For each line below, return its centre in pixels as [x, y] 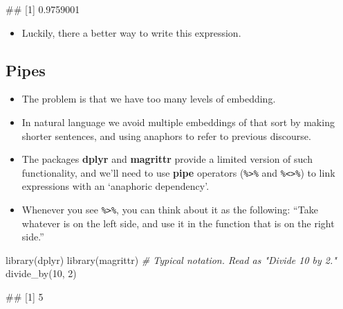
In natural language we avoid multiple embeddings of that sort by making [178, 122]
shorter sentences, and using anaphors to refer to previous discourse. [166, 135]
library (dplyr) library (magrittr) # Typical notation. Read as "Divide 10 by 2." [171, 259]
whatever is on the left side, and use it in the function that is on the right [178, 223]
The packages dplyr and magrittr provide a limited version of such [167, 159]
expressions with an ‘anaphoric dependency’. [115, 186]
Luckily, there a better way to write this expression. [131, 32]
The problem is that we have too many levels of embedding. [149, 99]
